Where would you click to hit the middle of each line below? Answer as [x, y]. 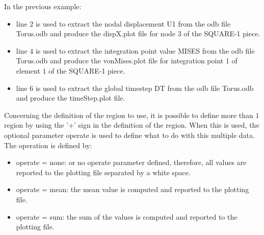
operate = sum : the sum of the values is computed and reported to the [127, 216]
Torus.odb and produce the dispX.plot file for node [96, 33]
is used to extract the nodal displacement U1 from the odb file [133, 23]
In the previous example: [43, 6]
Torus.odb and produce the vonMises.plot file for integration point [120, 61]
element [28, 70]
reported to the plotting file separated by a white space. [103, 172]
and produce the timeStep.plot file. [71, 98]
